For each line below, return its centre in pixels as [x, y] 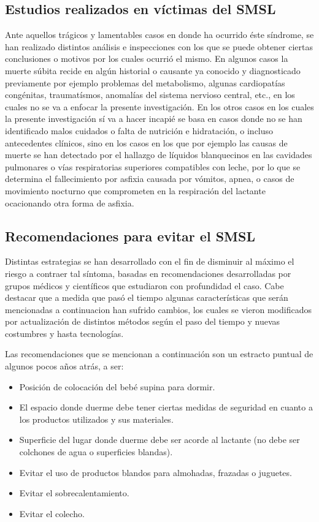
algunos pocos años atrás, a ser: [64, 366]
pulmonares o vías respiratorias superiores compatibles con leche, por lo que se [153, 166]
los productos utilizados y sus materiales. [96, 419]
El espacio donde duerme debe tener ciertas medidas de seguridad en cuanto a [166, 407]
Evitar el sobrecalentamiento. [74, 493]
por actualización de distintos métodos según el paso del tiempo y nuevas [143, 321]
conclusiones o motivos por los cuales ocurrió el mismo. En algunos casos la [147, 59]
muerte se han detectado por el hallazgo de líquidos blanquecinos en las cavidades [159, 155]
